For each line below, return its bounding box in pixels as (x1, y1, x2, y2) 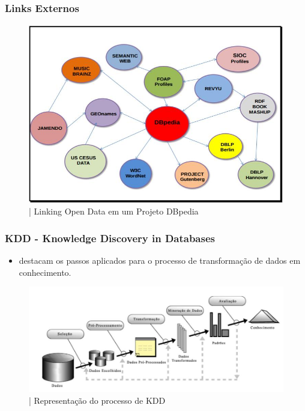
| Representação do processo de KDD (29, 394, 166, 406)
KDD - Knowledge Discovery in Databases (5, 230, 215, 245)
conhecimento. (19, 266, 71, 278)
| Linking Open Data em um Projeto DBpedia (29, 205, 199, 218)
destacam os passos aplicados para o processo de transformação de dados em (19, 254, 301, 267)
